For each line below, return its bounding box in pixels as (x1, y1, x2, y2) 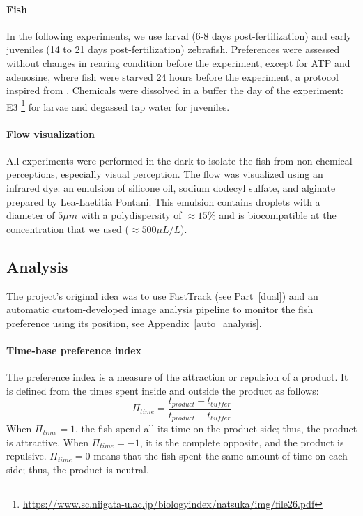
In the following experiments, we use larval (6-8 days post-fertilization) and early (6, 28, 352, 43)
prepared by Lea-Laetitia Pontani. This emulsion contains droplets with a (6, 194, 320, 208)
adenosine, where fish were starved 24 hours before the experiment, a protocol (6, 69, 339, 84)
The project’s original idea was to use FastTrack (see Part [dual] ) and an (6, 288, 318, 303)
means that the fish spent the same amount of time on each (93, 448, 348, 463)
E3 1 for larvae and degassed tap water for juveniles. (6, 97, 230, 114)
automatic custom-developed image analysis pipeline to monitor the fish (6, 302, 314, 317)
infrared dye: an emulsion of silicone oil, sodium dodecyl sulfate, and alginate (6, 181, 336, 195)
